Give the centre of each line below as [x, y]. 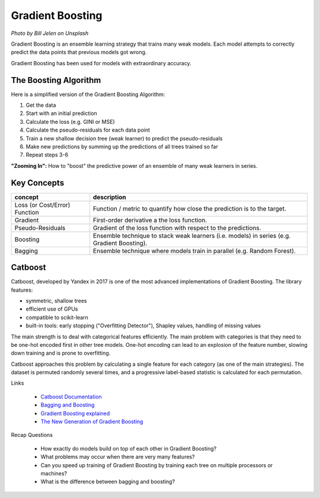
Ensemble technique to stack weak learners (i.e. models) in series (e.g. [192, 235]
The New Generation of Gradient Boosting [92, 422]
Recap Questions [32, 435]
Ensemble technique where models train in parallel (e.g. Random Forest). [194, 251]
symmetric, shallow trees [56, 301]
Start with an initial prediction [61, 113]
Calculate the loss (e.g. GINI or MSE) [70, 122]
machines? [54, 473]
